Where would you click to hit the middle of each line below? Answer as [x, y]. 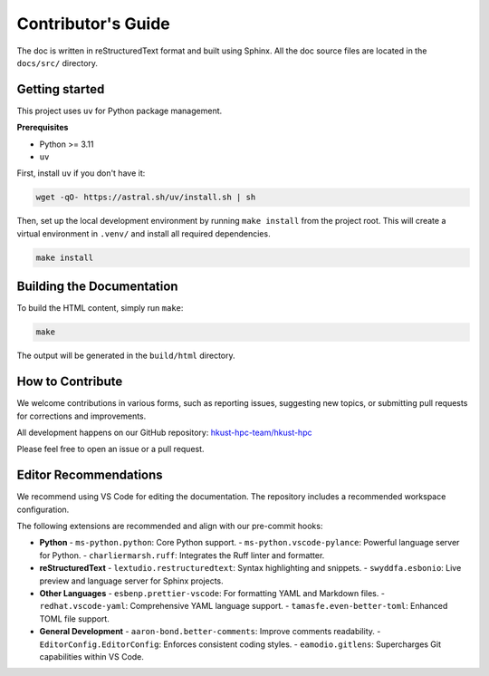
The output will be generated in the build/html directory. [126, 356]
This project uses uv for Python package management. [120, 111]
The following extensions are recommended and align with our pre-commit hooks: [170, 526]
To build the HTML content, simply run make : [100, 308]
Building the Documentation [97, 287]
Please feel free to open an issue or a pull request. [110, 449]
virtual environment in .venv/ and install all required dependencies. [144, 233]
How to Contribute [70, 382]
